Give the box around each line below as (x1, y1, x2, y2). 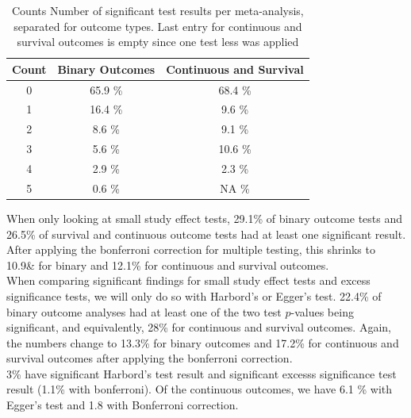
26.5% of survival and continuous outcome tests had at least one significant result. (6, 225, 406, 242)
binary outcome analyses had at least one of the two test (6, 303, 282, 320)
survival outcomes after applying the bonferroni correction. (6, 350, 293, 366)
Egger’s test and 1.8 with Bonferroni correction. (6, 397, 239, 413)
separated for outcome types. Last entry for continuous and (13, 17, 302, 34)
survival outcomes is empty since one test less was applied (17, 33, 299, 50)
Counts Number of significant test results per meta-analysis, (12, 2, 304, 18)
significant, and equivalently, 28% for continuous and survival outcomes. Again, (6, 319, 391, 336)
